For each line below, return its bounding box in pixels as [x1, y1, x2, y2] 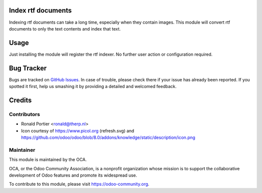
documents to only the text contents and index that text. [9, 26, 121, 31]
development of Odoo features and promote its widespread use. [9, 172, 137, 178]
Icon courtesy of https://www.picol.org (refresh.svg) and [21, 128, 134, 134]
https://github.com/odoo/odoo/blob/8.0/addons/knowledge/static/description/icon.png [21, 134, 196, 140]
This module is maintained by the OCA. [9, 157, 87, 163]
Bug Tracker [9, 64, 47, 72]
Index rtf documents [9, 6, 72, 15]
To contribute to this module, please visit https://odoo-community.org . [9, 181, 150, 187]
